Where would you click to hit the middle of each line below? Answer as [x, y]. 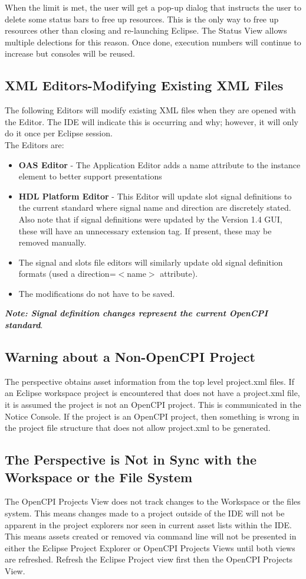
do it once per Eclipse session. [59, 133]
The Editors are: [34, 144]
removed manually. [52, 242]
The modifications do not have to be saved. [97, 293]
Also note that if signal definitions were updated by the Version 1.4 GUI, [150, 219]
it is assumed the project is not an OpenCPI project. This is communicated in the [153, 405]
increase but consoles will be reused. [70, 53]
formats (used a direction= [67, 274]
